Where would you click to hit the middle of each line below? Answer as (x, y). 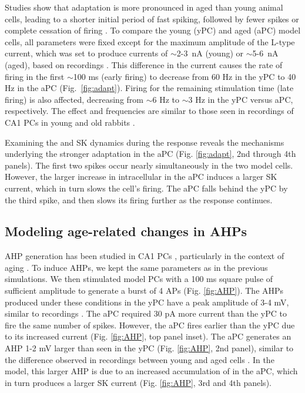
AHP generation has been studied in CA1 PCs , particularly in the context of (145, 256)
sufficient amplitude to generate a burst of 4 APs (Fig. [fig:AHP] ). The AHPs (144, 290)
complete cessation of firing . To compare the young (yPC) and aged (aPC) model (153, 30)
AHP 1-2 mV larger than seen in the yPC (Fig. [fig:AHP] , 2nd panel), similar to (149, 348)
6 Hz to (166, 99)
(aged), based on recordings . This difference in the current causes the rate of (144, 64)
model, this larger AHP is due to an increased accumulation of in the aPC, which (151, 371)
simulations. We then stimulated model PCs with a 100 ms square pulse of (139, 279)
